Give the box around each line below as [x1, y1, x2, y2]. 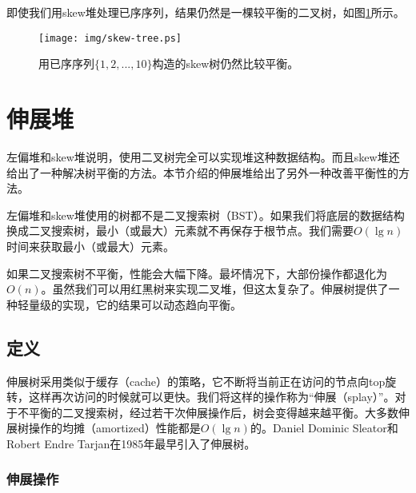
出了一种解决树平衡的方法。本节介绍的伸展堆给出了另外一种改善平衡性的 [17, 164, 398, 181]
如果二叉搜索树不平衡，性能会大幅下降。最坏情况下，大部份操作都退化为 [6, 264, 387, 281]
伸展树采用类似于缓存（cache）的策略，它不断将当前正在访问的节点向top [6, 372, 386, 389]
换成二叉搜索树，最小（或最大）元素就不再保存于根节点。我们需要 [6, 222, 354, 239]
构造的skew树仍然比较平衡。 [152, 55, 299, 72]
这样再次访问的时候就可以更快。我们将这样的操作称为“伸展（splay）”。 [28, 388, 395, 405]
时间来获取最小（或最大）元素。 [6, 237, 174, 254]
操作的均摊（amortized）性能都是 [28, 419, 201, 436]
